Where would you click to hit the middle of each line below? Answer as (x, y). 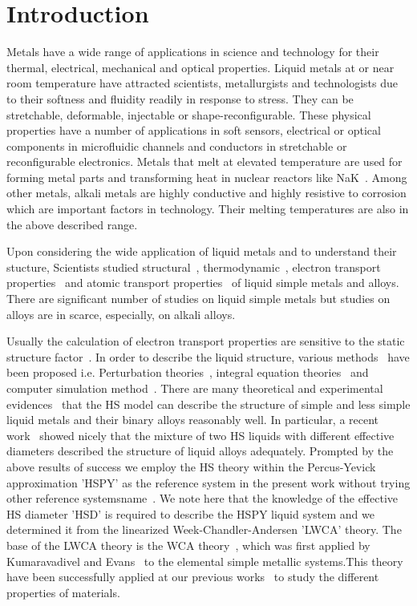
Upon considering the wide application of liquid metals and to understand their (202, 251)
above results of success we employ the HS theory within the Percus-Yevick (191, 466)
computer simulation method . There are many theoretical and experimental (195, 388)
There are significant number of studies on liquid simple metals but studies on (198, 299)
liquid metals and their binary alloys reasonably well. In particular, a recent (193, 420)
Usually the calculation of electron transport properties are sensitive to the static (206, 341)
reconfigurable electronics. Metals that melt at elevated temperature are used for (204, 162)
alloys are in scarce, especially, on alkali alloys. (121, 314)
